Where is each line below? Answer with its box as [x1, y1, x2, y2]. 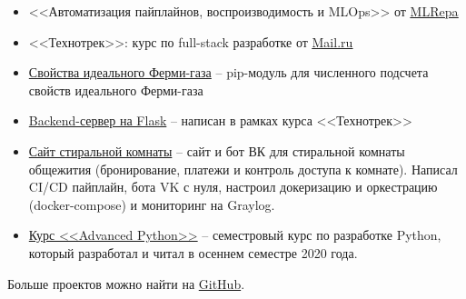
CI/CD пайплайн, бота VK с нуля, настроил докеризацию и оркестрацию [28, 177, 438, 196]
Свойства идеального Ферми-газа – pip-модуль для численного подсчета [28, 63, 429, 82]
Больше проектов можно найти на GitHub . [7, 274, 245, 293]
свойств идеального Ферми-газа [28, 80, 203, 99]
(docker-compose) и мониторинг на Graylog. [28, 194, 275, 214]
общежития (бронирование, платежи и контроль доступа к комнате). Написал [28, 159, 458, 178]
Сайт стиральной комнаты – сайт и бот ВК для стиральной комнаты [28, 141, 405, 160]
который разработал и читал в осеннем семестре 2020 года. [28, 243, 358, 262]
